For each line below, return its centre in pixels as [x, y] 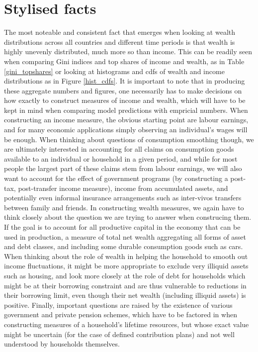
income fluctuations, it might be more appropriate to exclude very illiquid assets [126, 266]
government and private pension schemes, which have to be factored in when [121, 314]
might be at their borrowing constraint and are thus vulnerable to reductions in [125, 285]
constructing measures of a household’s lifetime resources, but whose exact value [127, 324]
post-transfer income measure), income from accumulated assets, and [123, 188]
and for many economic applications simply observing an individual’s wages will [126, 130]
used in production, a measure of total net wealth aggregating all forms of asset [125, 236]
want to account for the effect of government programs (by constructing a [116, 178]
